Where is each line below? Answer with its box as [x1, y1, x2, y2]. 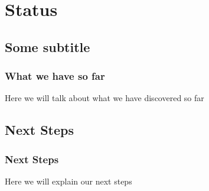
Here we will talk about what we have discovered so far [5, 92, 204, 104]
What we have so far [5, 69, 105, 83]
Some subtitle [5, 37, 90, 56]
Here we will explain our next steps [5, 174, 132, 187]
